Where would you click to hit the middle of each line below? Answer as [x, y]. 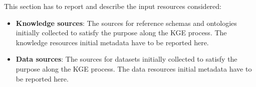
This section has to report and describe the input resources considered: [113, 6]
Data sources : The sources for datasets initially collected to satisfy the [126, 59]
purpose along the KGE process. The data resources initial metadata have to [134, 68]
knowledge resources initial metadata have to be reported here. [112, 42]
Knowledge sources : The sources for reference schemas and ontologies [126, 23]
